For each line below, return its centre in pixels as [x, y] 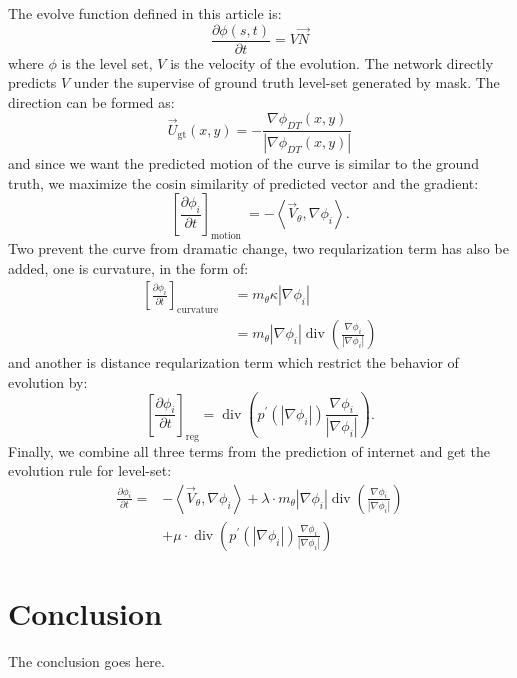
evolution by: [48, 381]
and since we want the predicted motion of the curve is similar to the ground [243, 163]
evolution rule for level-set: [90, 470]
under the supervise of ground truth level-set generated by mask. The [286, 82]
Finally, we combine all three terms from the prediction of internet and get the [249, 450]
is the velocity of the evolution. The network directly [332, 62]
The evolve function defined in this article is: [145, 13]
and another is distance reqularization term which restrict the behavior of [233, 362]
